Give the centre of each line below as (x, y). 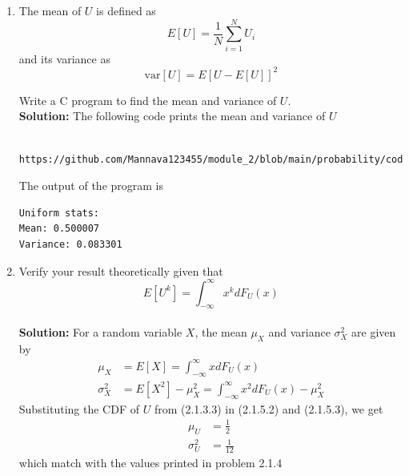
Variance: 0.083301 (70, 244)
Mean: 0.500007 (59, 229)
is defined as (126, 10)
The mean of (50, 10)
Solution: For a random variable (100, 332)
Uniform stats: (59, 213)
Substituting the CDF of (79, 408)
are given (374, 332)
